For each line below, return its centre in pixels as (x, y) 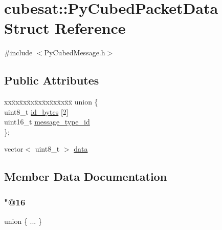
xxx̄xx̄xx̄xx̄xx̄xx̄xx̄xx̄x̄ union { (51, 102)
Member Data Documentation (86, 176)
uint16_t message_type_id (47, 122)
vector (14, 149)
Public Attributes (52, 80)
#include (18, 53)
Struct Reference (65, 28)
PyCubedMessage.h (75, 53)
